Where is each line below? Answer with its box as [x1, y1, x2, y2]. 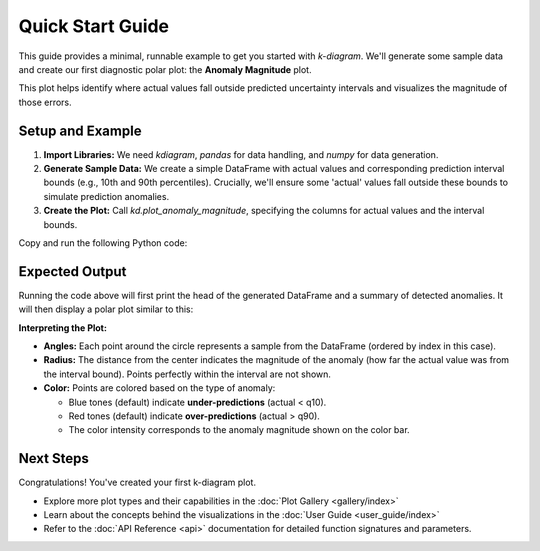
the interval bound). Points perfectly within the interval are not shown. [43, 368, 332, 380]
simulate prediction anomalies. [43, 190, 170, 202]
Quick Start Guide [18, 15, 170, 37]
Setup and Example [18, 122, 142, 139]
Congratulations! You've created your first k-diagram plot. [18, 476, 257, 489]
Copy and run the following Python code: [18, 236, 188, 249]
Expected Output [18, 263, 127, 280]
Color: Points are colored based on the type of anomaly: [43, 382, 276, 394]
